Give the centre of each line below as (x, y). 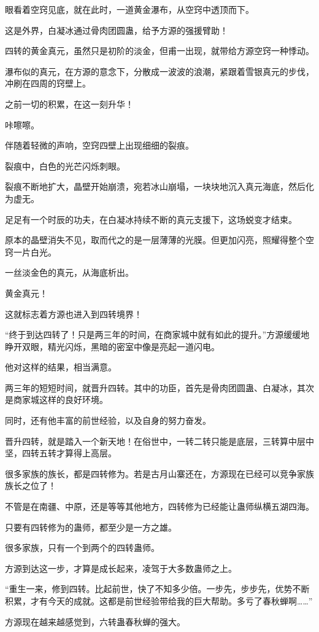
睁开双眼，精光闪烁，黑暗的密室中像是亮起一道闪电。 (112, 346)
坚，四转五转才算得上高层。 (61, 453)
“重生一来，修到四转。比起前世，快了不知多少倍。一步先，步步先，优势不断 (157, 589)
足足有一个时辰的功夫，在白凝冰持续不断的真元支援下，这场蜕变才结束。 (151, 219)
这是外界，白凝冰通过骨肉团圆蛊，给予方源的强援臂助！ (117, 30)
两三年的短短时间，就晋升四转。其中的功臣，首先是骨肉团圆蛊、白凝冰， (151, 387)
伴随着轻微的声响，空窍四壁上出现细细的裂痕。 (99, 145)
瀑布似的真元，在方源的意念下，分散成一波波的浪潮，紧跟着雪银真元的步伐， (159, 71)
